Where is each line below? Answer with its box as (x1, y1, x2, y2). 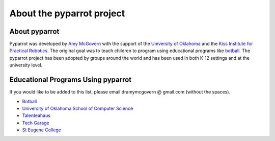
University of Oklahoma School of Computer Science (22, 105, 133, 111)
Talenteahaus (22, 112, 51, 119)
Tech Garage (22, 120, 49, 126)
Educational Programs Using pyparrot (9, 76, 132, 84)
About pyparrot (9, 27, 60, 36)
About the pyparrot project (9, 8, 125, 19)
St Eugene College (22, 127, 61, 133)
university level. (9, 62, 43, 68)
